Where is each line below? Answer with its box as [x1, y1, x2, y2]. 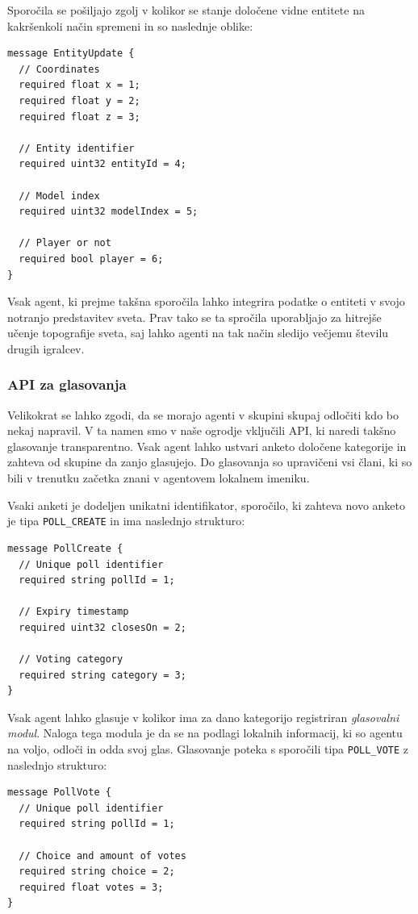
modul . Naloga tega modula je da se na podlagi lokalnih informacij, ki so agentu [7, 724, 403, 741]
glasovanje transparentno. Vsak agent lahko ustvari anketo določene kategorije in [7, 437, 407, 454]
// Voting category [19, 653, 123, 666]
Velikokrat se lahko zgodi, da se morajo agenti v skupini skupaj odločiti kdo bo [7, 406, 399, 423]
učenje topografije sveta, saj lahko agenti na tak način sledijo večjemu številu [7, 324, 389, 341]
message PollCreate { [7, 542, 123, 554]
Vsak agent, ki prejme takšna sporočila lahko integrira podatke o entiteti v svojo [7, 293, 405, 310]
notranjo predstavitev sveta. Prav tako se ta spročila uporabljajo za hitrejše [7, 308, 382, 325]
